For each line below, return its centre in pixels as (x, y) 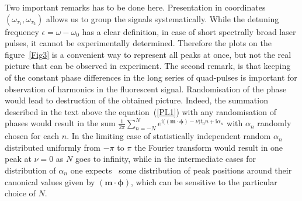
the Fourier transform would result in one (209, 147)
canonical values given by (50, 181)
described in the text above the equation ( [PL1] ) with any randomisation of (141, 111)
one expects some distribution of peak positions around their (181, 170)
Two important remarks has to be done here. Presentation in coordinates (135, 7)
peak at (18, 159)
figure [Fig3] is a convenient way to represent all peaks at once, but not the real (148, 54)
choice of (20, 193)
